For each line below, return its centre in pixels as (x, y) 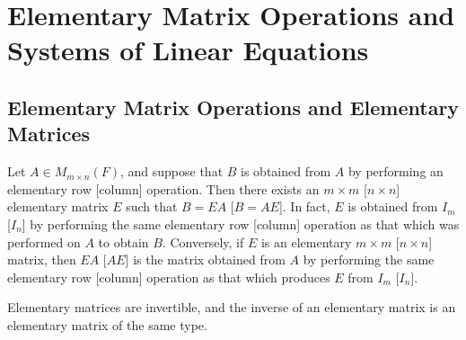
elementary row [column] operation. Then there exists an (163, 188)
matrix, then (42, 259)
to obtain (123, 242)
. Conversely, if (203, 242)
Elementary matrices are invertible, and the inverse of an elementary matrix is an (232, 307)
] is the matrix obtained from (205, 259)
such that (152, 206)
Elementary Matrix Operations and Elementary (233, 107)
